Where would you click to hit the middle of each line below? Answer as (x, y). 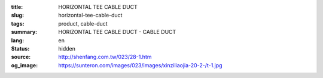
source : (21, 57)
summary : (24, 32)
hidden (67, 48)
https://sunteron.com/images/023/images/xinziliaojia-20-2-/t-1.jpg (140, 65)
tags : (18, 23)
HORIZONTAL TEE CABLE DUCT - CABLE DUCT (117, 32)
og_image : (25, 65)
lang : (18, 40)
